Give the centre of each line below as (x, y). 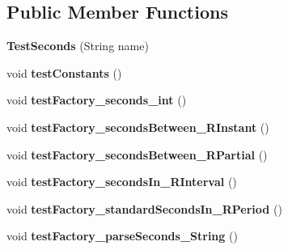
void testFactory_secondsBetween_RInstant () (138, 127)
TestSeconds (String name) (78, 46)
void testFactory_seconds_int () (97, 100)
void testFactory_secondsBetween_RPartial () (137, 154)
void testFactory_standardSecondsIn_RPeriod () (144, 208)
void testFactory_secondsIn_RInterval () (122, 182)
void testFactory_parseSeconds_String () (122, 236)
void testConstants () (64, 72)
